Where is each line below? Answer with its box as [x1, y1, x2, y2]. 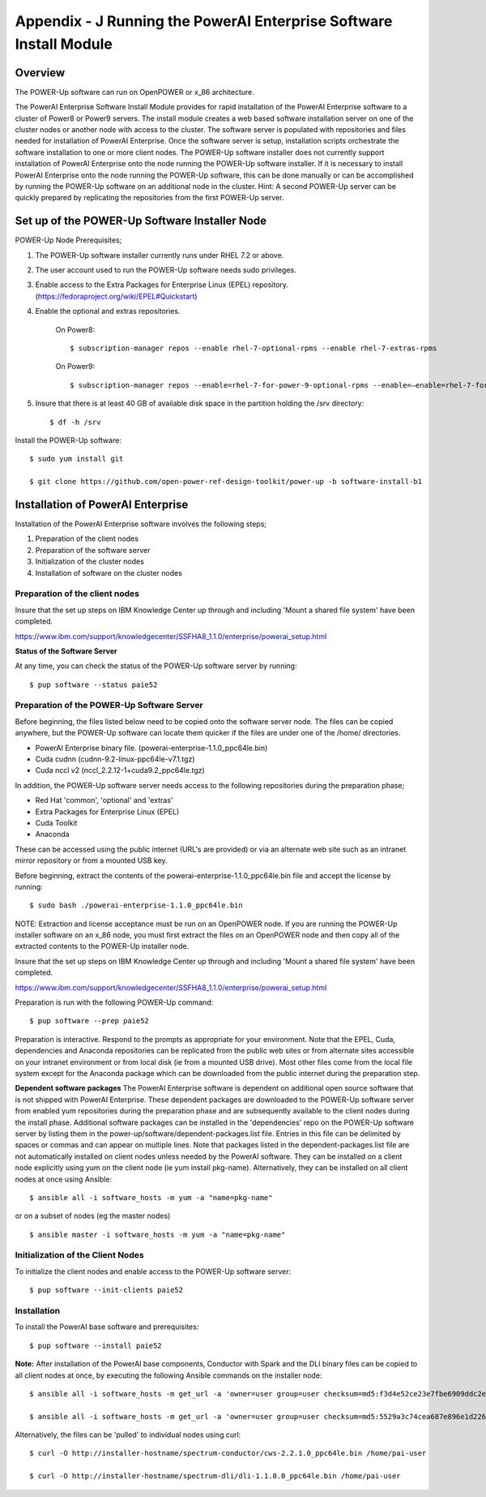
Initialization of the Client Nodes [15, 1250, 145, 1261]
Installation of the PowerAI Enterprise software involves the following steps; [15, 519, 267, 529]
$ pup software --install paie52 [29, 1340, 162, 1350]
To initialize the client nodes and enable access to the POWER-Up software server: [15, 1266, 292, 1276]
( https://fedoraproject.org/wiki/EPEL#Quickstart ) [35, 291, 198, 301]
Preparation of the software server [35, 545, 151, 555]
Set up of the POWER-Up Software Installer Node [15, 214, 267, 228]
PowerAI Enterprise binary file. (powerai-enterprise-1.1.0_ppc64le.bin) [35, 743, 268, 753]
